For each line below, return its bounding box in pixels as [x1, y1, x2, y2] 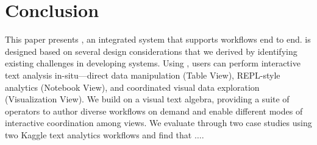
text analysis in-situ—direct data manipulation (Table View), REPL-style [5, 68, 280, 81]
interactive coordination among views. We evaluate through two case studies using [5, 116, 312, 129]
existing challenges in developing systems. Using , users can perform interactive [5, 57, 301, 69]
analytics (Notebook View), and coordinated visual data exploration [5, 80, 260, 93]
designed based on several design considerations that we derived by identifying [5, 44, 297, 57]
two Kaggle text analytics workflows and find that [5, 128, 192, 141]
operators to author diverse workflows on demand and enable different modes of [5, 104, 303, 117]
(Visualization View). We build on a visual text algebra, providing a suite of [5, 93, 290, 105]
